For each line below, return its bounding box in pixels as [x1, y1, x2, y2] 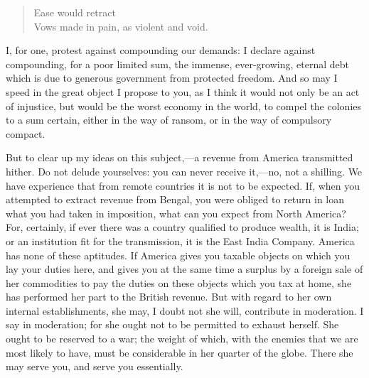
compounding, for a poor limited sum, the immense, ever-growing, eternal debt [6, 56, 349, 71]
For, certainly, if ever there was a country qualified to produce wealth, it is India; [6, 220, 359, 234]
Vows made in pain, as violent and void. [33, 18, 208, 33]
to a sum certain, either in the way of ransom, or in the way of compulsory [6, 112, 332, 127]
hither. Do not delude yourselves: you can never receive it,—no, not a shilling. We [6, 163, 363, 178]
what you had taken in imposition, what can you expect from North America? [6, 205, 346, 220]
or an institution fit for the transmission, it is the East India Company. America [6, 233, 355, 248]
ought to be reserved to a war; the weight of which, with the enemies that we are [6, 331, 358, 346]
